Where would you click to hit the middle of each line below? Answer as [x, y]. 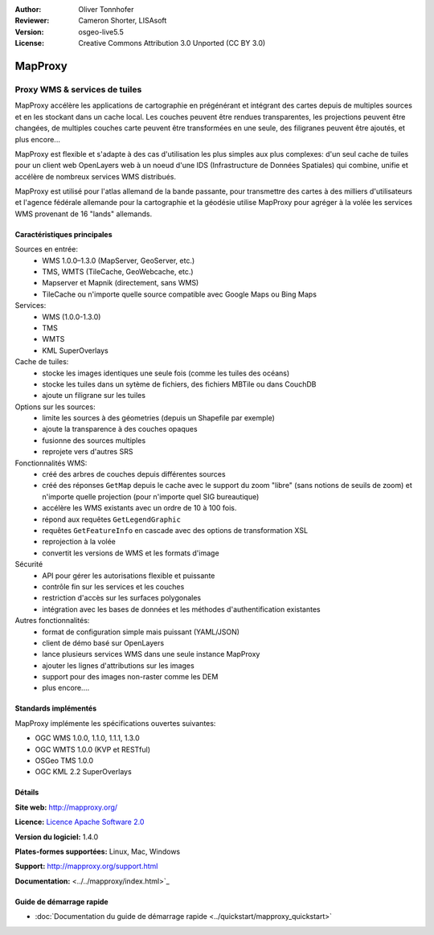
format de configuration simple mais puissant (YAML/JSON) [141, 632]
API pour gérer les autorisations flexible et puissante [129, 576]
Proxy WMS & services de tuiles [78, 89]
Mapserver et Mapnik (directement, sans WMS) [121, 283]
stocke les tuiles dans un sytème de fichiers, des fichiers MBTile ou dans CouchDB [179, 384]
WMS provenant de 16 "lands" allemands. [84, 214]
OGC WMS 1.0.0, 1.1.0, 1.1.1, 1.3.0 [87, 738]
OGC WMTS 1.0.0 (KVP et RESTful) [93, 749]
